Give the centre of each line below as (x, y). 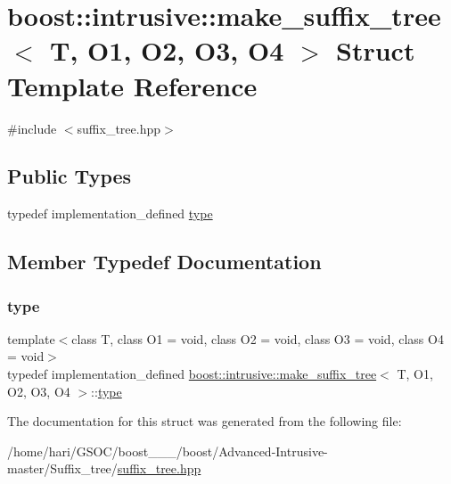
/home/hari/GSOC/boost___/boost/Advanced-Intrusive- (168, 451)
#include (32, 128)
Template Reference (132, 85)
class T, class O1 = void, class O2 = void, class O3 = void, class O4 (258, 338)
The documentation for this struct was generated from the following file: (205, 421)
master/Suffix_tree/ (62, 468)
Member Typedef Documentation (164, 262)
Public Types (70, 176)
